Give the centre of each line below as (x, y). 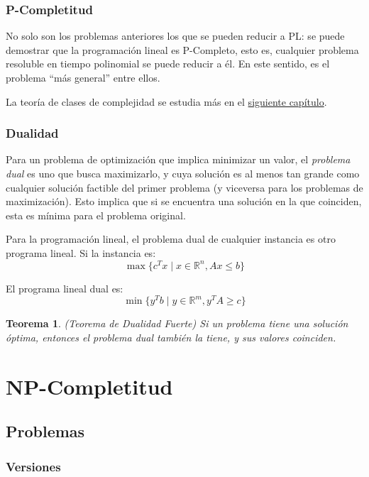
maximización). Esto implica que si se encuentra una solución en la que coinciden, (184, 201)
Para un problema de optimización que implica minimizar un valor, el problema (178, 159)
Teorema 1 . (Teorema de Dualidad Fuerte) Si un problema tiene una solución (177, 323)
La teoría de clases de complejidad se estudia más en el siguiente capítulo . (166, 101)
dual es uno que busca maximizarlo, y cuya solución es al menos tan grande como (183, 173)
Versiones (33, 466)
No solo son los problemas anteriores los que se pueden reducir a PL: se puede (175, 36)
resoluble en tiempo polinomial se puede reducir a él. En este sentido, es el (168, 64)
